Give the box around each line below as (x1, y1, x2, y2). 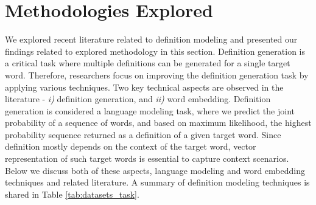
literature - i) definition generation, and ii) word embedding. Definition (5, 92, 271, 105)
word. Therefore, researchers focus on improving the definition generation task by (5, 68, 309, 81)
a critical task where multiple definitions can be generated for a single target (5, 57, 290, 69)
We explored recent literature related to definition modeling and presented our (5, 33, 298, 46)
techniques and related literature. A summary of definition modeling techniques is (5, 176, 310, 189)
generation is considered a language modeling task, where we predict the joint (5, 104, 295, 117)
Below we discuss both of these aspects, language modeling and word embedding (5, 164, 305, 176)
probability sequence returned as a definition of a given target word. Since (5, 128, 281, 141)
